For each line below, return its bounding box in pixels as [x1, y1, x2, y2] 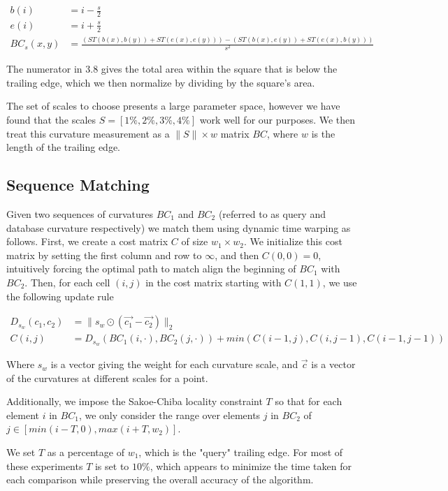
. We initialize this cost [243, 234, 342, 249]
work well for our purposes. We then [199, 112, 356, 126]
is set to [94, 458, 129, 473]
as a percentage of [47, 445, 124, 460]
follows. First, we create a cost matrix [6, 234, 168, 249]
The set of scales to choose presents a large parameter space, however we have [6, 98, 340, 113]
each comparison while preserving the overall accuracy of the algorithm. [6, 472, 314, 487]
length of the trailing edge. [6, 140, 121, 154]
